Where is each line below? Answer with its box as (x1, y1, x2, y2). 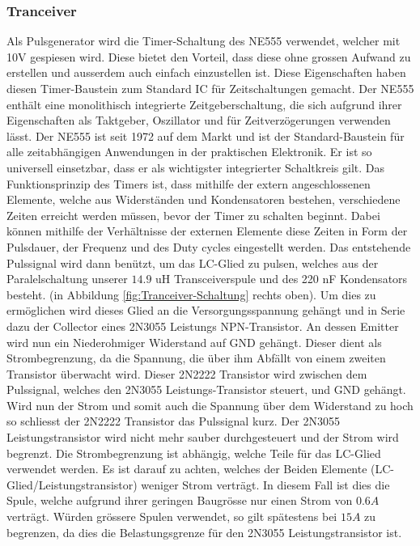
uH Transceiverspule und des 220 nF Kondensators (155, 270, 408, 287)
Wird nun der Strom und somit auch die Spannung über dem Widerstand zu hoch (6, 396, 414, 413)
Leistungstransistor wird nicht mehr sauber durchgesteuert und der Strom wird (6, 429, 399, 446)
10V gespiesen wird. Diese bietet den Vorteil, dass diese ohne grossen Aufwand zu (6, 48, 411, 65)
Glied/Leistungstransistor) (6, 476, 138, 493)
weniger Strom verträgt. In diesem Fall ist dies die (141, 476, 390, 493)
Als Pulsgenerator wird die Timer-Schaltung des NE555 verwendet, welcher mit (6, 32, 401, 49)
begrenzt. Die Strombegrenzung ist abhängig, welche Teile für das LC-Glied (6, 444, 381, 461)
